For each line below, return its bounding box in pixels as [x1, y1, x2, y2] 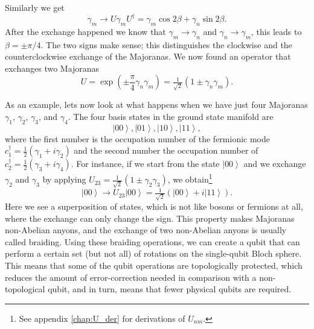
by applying [42, 173, 86, 186]
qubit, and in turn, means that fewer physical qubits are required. [48, 283, 292, 295]
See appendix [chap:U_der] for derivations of [19, 312, 185, 324]
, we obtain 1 [167, 171, 213, 186]
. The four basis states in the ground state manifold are [68, 110, 274, 123]
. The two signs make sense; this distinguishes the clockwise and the [40, 38, 292, 51]
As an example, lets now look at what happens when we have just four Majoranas [5, 98, 308, 111]
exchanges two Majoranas [5, 61, 100, 74]
